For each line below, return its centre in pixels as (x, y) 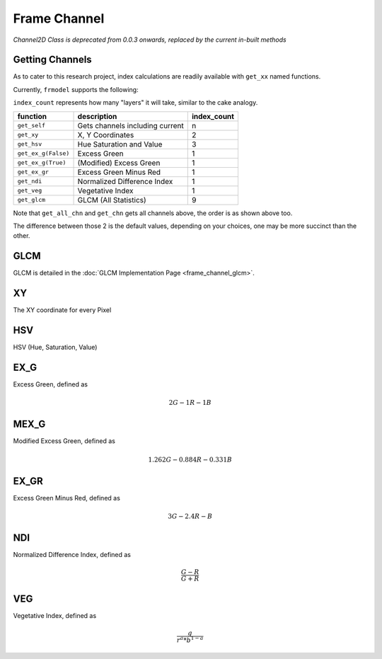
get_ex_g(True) (42, 163)
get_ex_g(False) (44, 153)
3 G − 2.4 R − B (190, 516)
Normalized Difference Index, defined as (72, 554)
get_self (31, 126)
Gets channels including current (131, 125)
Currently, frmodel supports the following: (76, 89)
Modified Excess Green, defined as (64, 441)
